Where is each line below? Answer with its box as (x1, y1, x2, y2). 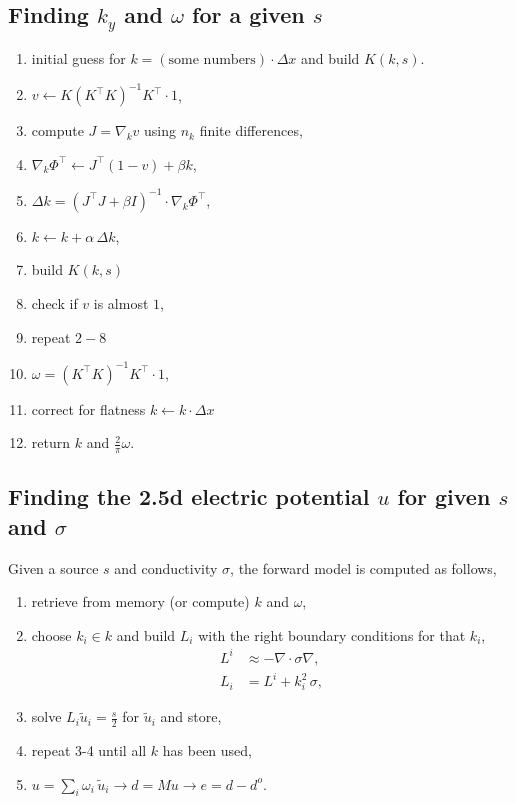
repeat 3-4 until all (31, 740, 147, 761)
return (31, 432, 71, 453)
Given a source (8, 557, 99, 578)
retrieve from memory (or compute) (31, 591, 250, 612)
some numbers (168, 52, 256, 67)
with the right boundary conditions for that (198, 624, 466, 645)
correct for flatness (31, 398, 146, 419)
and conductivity (114, 557, 218, 578)
